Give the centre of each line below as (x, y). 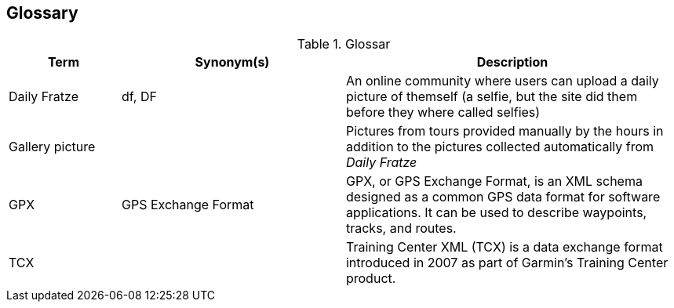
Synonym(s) (232, 62)
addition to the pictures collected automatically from (500, 147)
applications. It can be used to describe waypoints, (496, 213)
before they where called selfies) (443, 112)
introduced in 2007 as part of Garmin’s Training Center (507, 263)
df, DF (139, 97)
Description (512, 62)
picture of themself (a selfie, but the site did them (492, 97)
